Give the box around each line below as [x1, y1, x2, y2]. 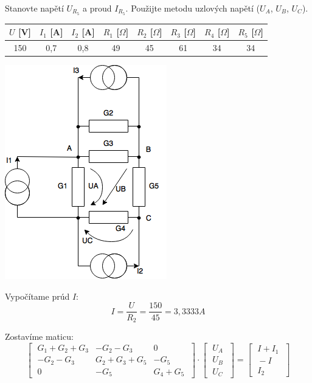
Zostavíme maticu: [5, 330, 74, 342]
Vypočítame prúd [5, 289, 70, 302]
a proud [83, 2, 112, 14]
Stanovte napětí [5, 2, 64, 14]
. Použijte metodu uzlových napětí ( [125, 2, 260, 14]
